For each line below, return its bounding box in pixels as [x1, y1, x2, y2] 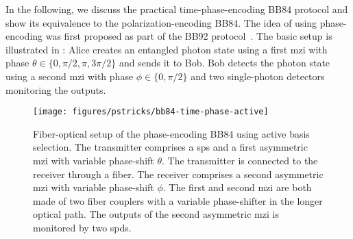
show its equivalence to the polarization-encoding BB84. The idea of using [5, 15, 317, 29]
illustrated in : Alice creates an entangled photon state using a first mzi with [5, 42, 328, 56]
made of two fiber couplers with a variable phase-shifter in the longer [33, 193, 323, 207]
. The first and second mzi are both [162, 180, 312, 194]
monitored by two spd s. [33, 220, 132, 234]
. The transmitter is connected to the [162, 153, 318, 167]
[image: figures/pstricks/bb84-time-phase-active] [33, 107, 269, 117]
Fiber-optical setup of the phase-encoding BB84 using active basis [33, 126, 310, 140]
